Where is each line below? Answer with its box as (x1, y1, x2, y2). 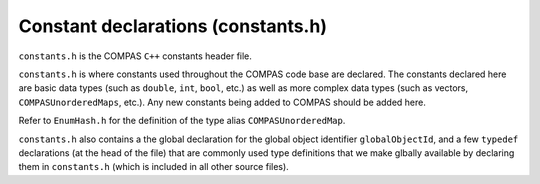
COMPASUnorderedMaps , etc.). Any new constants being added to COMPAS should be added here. (18, 96, 427, 108)
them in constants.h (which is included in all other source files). (18, 161, 289, 173)
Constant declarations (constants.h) (18, 15, 327, 37)
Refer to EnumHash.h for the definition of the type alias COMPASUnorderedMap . (18, 115, 346, 127)
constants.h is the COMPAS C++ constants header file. (18, 50, 252, 62)
